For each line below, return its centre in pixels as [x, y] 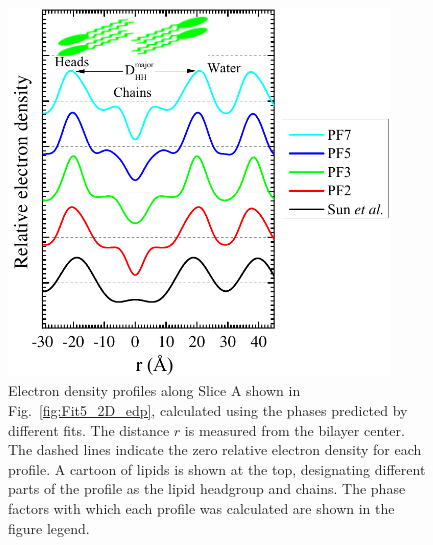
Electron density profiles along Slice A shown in [154, 390]
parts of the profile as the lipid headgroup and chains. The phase [207, 488]
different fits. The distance [89, 429]
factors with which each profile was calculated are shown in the [201, 507]
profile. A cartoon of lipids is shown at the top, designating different [217, 468]
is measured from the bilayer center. [294, 429]
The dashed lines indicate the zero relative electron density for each [215, 449]
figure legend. [49, 527]
